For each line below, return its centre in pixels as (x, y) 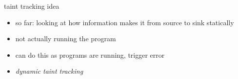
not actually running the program (66, 39)
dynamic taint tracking (49, 71)
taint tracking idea (32, 6)
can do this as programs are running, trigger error (90, 55)
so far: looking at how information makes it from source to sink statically (125, 22)
